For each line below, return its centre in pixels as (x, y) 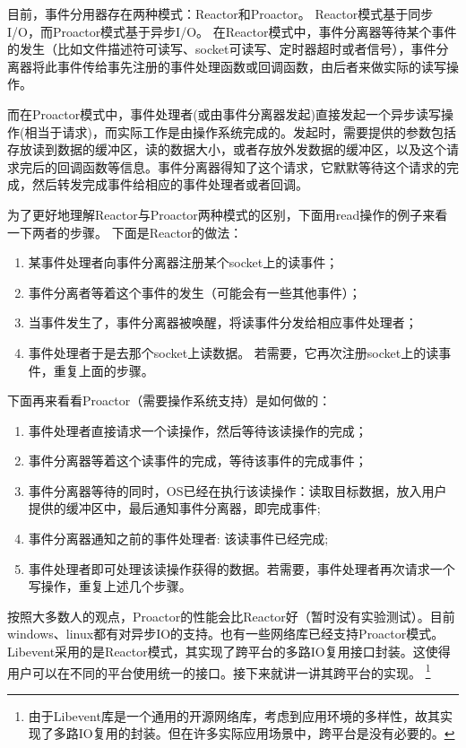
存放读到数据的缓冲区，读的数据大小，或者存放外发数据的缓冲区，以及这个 (227, 149)
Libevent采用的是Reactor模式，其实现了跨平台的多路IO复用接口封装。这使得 (229, 652)
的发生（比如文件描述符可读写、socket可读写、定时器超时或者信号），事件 (222, 49)
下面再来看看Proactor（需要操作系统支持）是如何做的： (169, 400)
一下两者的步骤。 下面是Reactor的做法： (125, 232)
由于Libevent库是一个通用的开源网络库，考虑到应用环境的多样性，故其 (234, 715)
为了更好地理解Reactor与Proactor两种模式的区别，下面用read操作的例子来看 (228, 214)
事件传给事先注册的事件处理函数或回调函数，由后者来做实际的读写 (251, 66)
